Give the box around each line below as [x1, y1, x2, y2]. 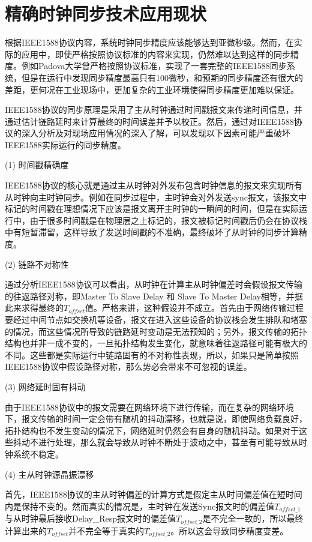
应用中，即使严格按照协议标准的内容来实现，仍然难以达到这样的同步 [21, 47, 290, 60]
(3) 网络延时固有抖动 [5, 380, 86, 393]
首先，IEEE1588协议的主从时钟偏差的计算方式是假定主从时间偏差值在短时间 [5, 488, 302, 501]
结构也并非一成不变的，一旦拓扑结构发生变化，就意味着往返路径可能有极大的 [5, 337, 307, 349]
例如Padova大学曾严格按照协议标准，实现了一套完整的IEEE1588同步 [21, 59, 287, 72]
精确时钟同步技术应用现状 [5, 1, 207, 26]
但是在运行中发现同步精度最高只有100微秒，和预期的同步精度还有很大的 [21, 71, 303, 83]
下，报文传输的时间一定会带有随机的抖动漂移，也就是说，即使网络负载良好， [5, 412, 307, 425]
